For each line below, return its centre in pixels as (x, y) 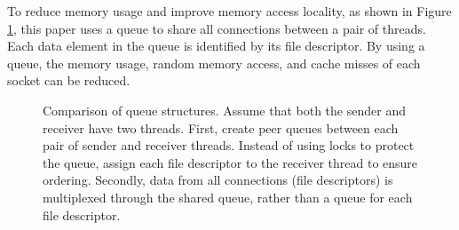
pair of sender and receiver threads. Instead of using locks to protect (229, 145)
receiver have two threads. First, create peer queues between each (221, 127)
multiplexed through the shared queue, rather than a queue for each (228, 197)
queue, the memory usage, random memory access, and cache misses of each (214, 63)
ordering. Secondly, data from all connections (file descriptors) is (218, 180)
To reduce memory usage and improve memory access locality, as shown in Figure (229, 11)
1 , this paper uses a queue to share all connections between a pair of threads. (217, 28)
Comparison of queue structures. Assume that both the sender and (224, 110)
